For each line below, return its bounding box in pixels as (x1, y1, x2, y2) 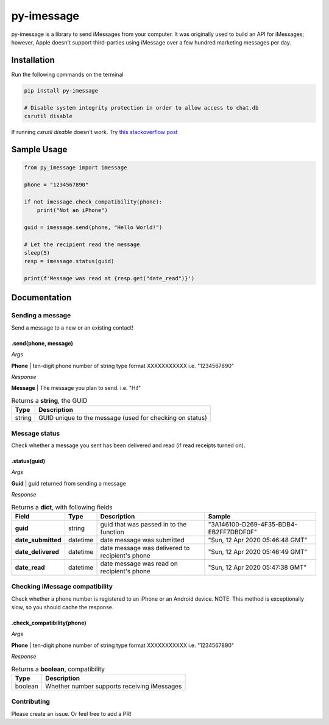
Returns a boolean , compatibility (11, 665, 105, 673)
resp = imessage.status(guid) (24, 258, 115, 265)
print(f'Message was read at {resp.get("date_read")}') (24, 275, 195, 282)
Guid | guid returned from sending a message (11, 479, 126, 487)
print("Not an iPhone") (37, 207, 108, 213)
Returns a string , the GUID (11, 396, 88, 405)
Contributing (11, 698, 50, 706)
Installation (11, 55, 55, 65)
